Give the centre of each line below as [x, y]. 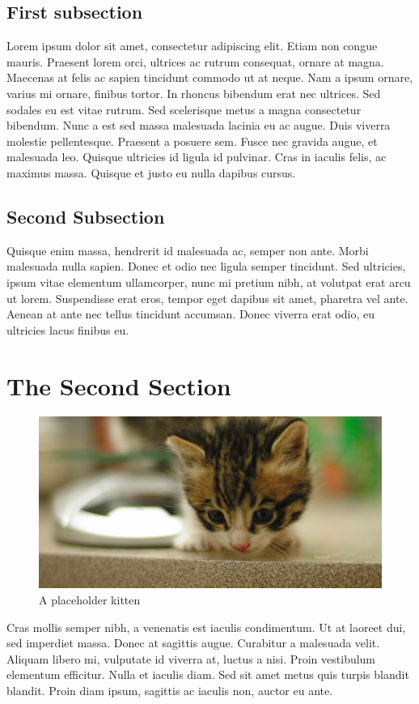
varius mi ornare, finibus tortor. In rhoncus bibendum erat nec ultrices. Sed [194, 93]
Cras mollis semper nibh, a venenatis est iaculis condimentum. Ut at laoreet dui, [206, 627]
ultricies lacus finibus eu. [68, 329]
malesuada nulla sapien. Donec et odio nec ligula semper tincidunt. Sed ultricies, [206, 266]
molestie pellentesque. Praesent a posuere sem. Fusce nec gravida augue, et [192, 141]
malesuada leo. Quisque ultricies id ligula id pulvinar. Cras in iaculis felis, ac [197, 157]
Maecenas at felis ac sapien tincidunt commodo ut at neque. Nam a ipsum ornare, [210, 77]
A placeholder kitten [90, 600]
